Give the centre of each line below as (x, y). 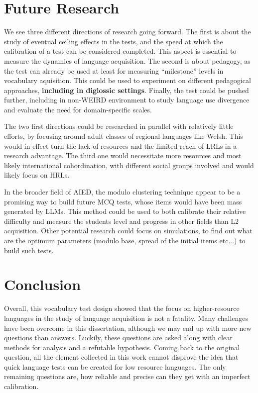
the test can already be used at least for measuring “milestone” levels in (114, 70)
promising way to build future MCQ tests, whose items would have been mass (123, 201)
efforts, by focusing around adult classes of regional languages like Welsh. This (124, 136)
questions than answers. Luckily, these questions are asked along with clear (118, 338)
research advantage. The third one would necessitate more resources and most (123, 155)
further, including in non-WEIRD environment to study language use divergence (127, 100)
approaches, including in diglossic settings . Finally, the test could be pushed (127, 90)
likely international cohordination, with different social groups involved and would (129, 165)
